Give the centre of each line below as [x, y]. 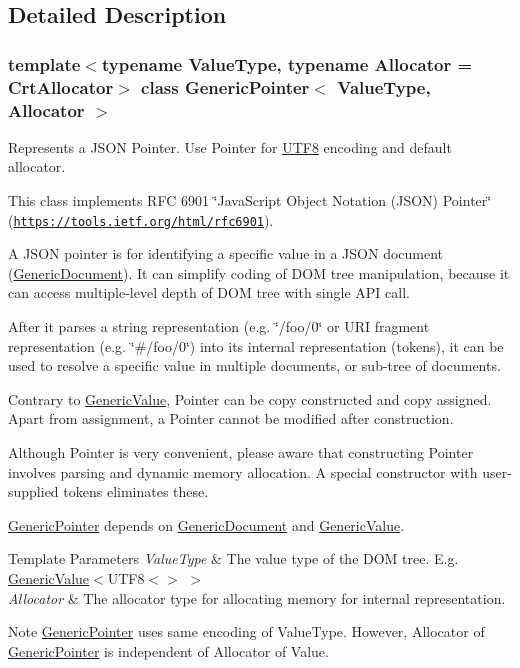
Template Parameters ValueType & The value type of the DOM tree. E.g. [233, 558]
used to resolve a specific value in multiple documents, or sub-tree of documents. [254, 365]
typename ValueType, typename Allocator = [287, 63]
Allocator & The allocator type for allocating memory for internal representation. [257, 597]
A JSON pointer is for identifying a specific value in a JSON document [226, 253]
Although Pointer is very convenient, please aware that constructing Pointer [241, 452]
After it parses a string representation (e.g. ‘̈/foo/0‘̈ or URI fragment [219, 326]
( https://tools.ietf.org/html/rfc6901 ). [141, 219]
